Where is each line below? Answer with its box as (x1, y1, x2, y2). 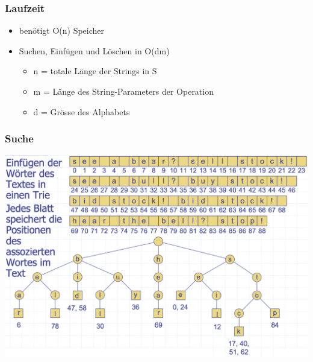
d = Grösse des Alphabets (33, 105, 130, 118)
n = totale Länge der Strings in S (33, 65, 157, 77)
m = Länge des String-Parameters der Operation (33, 85, 214, 97)
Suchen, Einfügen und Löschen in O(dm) (19, 44, 170, 57)
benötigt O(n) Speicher (19, 24, 105, 37)
